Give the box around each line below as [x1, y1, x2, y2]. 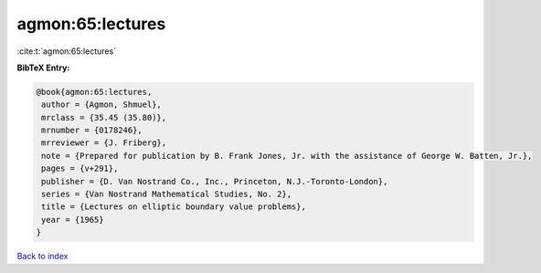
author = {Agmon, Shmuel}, [41, 100, 162, 110]
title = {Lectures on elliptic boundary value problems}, [41, 202, 306, 212]
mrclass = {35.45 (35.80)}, [41, 112, 167, 122]
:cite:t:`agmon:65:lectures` [16, 46, 117, 57]
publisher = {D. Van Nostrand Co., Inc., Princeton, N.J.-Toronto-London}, [41, 176, 388, 186]
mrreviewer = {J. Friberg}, [41, 138, 167, 148]
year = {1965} [41, 215, 104, 225]
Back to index [16, 251, 69, 262]
